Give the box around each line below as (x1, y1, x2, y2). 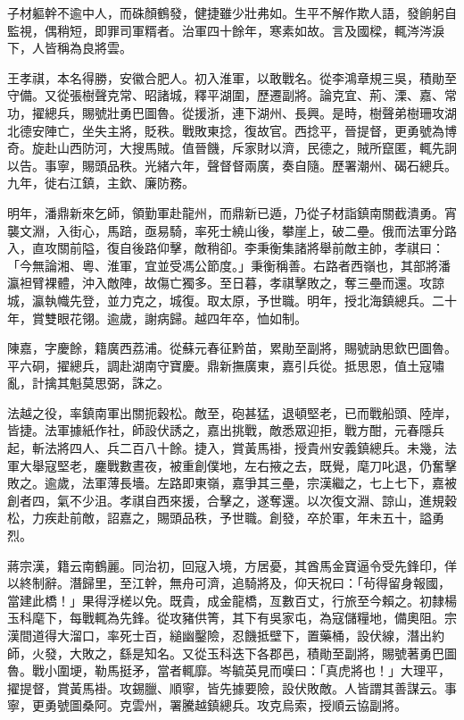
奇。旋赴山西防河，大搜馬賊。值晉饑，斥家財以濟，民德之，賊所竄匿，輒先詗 (7, 138, 457, 157)
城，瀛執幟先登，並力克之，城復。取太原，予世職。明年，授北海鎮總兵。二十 (7, 290, 457, 309)
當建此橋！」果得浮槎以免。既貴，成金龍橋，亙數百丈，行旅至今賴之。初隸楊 (7, 590, 457, 609)
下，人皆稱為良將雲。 (7, 38, 132, 57)
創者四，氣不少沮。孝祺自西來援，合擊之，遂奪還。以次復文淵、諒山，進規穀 (7, 490, 457, 509)
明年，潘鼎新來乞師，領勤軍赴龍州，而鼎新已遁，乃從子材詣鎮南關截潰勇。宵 (7, 203, 457, 222)
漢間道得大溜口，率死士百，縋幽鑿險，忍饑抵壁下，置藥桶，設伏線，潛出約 (7, 626, 444, 644)
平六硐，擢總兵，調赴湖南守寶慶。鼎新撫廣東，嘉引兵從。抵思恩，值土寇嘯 (7, 356, 444, 374)
